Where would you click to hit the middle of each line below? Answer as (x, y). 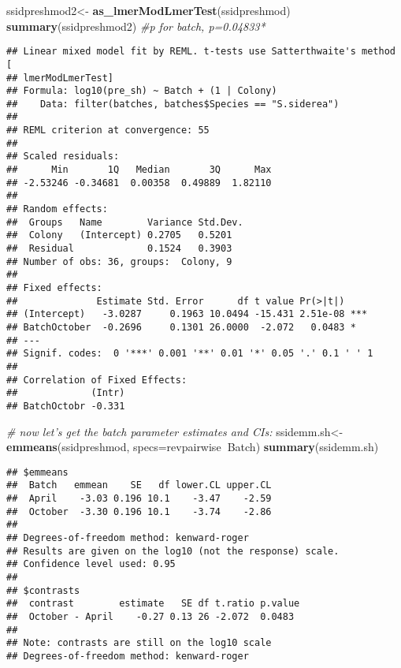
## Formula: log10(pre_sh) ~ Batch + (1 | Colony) (142, 91)
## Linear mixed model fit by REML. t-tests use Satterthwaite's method (201, 52)
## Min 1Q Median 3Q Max (139, 170)
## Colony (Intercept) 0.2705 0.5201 (119, 235)
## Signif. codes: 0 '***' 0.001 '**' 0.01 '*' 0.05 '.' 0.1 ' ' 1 (190, 354)
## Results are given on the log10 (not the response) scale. (173, 551)
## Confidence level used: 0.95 (91, 564)
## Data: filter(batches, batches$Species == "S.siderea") (173, 104)
